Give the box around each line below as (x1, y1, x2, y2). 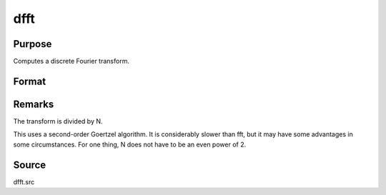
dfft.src (13, 177, 35, 186)
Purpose (13, 38, 52, 50)
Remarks (13, 98, 54, 110)
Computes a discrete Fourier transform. (13, 57, 130, 66)
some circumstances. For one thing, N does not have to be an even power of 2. (13, 140, 247, 149)
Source (13, 159, 46, 171)
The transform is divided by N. (13, 116, 103, 125)
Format (13, 75, 46, 87)
